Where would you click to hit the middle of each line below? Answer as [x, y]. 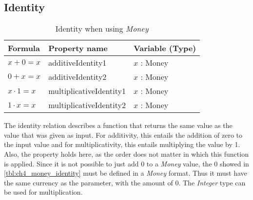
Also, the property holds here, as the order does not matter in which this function [126, 154]
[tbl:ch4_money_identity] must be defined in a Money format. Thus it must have [126, 173]
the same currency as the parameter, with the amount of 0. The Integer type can [125, 182]
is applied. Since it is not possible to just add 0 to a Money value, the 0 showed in [126, 163]
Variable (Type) [165, 48]
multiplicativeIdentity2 [87, 105]
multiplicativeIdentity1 [87, 91]
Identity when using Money [102, 29]
